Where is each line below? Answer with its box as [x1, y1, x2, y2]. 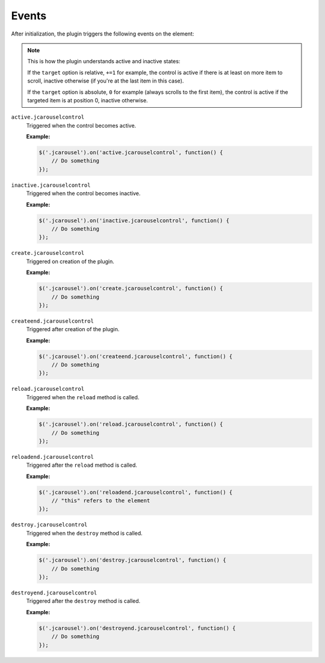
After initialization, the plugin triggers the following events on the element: [11, 30, 194, 37]
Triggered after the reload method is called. [26, 461, 138, 469]
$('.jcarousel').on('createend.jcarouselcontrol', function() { [39, 353, 233, 360]
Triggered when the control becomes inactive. [26, 190, 141, 197]
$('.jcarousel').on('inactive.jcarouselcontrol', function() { [39, 217, 230, 224]
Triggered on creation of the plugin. [26, 258, 114, 265]
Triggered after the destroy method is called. [26, 597, 141, 605]
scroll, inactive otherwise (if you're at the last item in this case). [27, 77, 184, 84]
